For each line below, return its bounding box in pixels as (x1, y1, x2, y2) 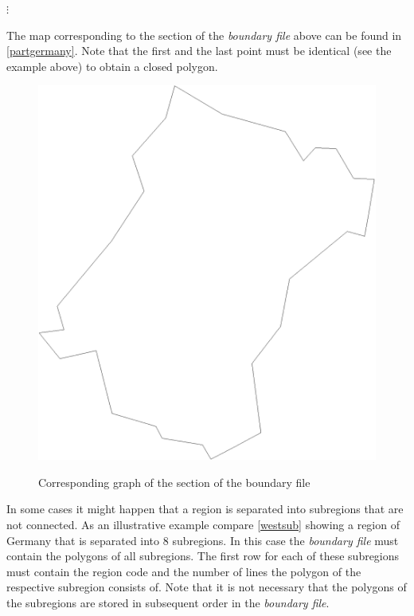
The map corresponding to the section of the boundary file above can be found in (6, 26, 402, 43)
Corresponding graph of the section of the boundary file (38, 473, 310, 490)
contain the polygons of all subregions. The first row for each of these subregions (6, 547, 400, 564)
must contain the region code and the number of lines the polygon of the (6, 563, 361, 579)
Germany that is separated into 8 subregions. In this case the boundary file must (6, 532, 399, 548)
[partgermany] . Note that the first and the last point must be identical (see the (6, 42, 392, 59)
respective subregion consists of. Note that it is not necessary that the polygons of (6, 579, 407, 595)
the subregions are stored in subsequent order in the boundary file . (6, 594, 330, 610)
